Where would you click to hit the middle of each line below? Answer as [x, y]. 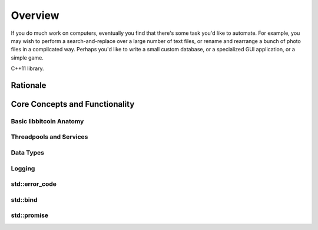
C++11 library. [27, 68]
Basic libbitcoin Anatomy [47, 121]
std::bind [24, 199]
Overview [35, 15]
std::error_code [34, 184]
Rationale [29, 85]
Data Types [27, 153]
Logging [23, 168]
